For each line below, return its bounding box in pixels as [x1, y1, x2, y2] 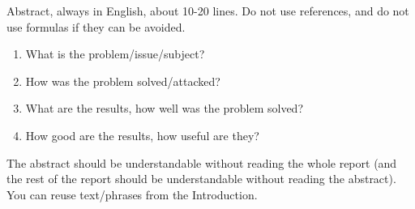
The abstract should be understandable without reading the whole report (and [6, 154, 397, 171]
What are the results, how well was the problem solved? [25, 100, 304, 117]
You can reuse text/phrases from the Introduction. [6, 186, 258, 203]
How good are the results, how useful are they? [25, 126, 259, 143]
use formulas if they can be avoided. [6, 18, 186, 35]
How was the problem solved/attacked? [25, 72, 220, 89]
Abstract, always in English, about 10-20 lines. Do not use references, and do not [6, 2, 409, 19]
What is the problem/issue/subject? [25, 45, 205, 62]
